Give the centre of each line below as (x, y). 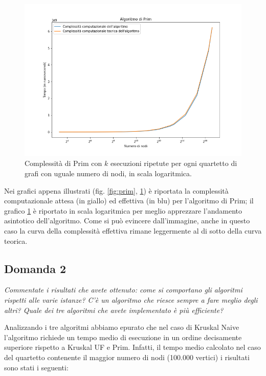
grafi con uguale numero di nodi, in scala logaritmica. (108, 173)
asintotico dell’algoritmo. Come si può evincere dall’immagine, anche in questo (127, 221)
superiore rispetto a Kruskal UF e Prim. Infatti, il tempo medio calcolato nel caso (132, 347)
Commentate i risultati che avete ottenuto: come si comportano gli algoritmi (123, 290)
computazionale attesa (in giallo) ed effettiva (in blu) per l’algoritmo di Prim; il (129, 201)
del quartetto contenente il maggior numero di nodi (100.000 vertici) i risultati (127, 357)
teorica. (16, 241)
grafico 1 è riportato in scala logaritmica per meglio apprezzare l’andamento (123, 210)
